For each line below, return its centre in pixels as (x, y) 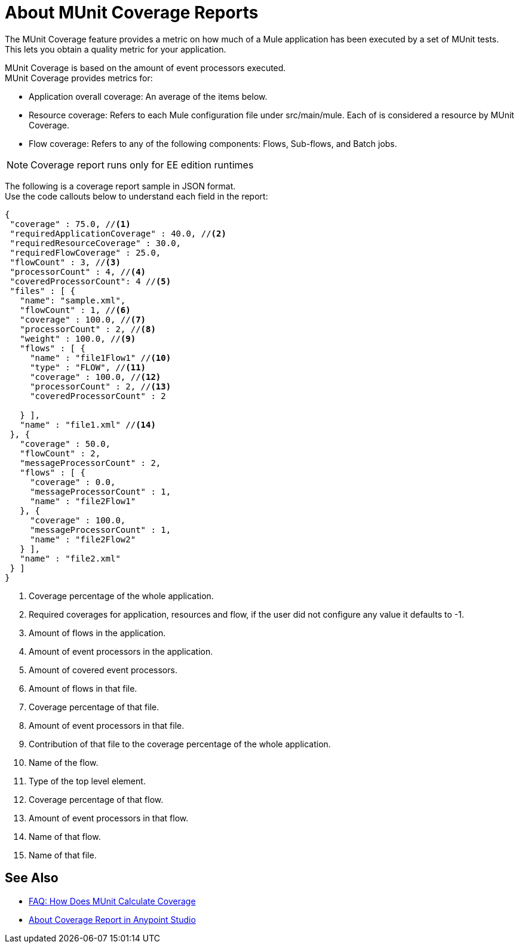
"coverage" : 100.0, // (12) (96, 377)
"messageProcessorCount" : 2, (90, 463)
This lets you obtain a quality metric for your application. (116, 49)
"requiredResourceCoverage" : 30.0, (96, 243)
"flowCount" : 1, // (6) (75, 310)
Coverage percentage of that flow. (96, 799)
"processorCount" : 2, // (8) (88, 329)
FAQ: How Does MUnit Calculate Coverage (112, 901)
